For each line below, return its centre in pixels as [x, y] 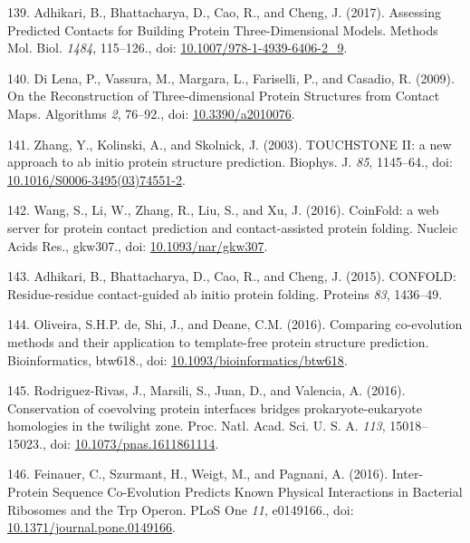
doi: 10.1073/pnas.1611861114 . [134, 443]
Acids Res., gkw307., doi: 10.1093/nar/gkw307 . [138, 245]
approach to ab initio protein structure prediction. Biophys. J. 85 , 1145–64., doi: [230, 162]
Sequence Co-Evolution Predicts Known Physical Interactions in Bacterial [258, 492]
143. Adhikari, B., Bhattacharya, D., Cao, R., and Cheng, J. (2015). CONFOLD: [232, 276]
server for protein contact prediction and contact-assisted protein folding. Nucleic [233, 227]
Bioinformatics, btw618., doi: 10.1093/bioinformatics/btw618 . [177, 359]
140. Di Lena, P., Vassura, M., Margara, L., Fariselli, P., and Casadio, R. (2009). [231, 78]
